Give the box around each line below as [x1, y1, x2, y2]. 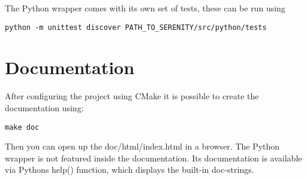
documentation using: [5, 101, 84, 114]
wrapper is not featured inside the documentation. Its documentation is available [5, 151, 302, 164]
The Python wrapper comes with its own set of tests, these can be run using [5, 2, 285, 14]
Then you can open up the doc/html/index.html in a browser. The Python [5, 140, 280, 152]
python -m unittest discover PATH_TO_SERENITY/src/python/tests [5, 23, 267, 32]
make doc [5, 123, 40, 132]
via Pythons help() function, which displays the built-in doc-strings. [5, 163, 254, 176]
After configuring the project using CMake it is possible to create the [5, 90, 259, 102]
